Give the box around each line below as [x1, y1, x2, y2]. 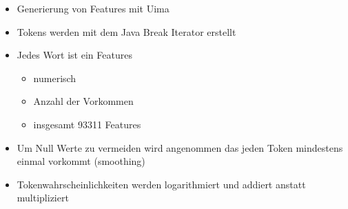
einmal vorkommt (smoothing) [17, 154, 145, 168]
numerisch [33, 70, 76, 85]
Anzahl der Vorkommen [33, 94, 134, 108]
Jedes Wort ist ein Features [17, 48, 132, 62]
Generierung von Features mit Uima [17, 1, 170, 15]
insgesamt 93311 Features [33, 117, 141, 131]
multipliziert [17, 190, 69, 205]
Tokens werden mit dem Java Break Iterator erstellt [17, 24, 236, 39]
